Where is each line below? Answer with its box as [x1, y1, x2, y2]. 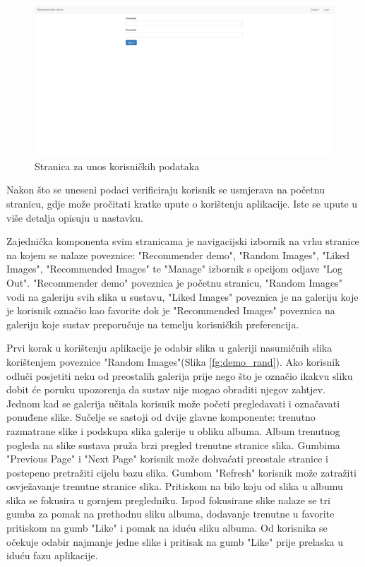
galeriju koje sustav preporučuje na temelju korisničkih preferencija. [6, 316, 299, 331]
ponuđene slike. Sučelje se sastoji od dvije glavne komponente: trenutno [6, 410, 316, 424]
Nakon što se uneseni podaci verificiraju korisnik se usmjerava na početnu [6, 182, 325, 197]
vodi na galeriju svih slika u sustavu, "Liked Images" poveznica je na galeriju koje [6, 289, 359, 304]
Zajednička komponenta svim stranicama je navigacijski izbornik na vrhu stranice [6, 234, 359, 249]
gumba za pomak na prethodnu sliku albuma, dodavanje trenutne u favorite [6, 506, 335, 521]
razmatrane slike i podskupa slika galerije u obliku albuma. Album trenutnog [6, 423, 340, 438]
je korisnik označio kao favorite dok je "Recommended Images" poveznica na [6, 303, 335, 318]
